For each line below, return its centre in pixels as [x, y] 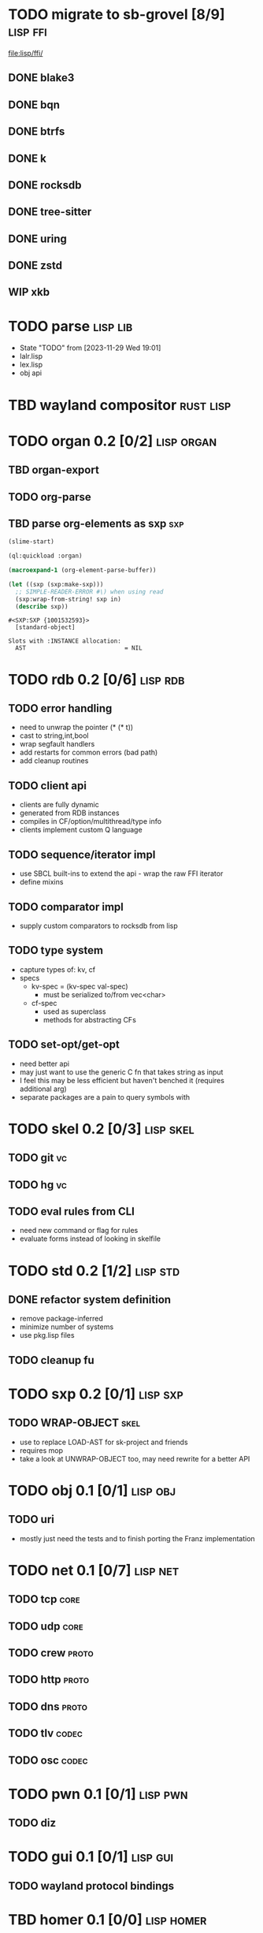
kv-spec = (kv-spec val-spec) [80, 986]
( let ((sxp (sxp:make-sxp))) [56, 584]
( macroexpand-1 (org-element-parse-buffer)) [82, 570]
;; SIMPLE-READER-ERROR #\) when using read [89, 592]
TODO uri [31, 1520]
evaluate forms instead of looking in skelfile [90, 1238]
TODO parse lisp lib [70, 326]
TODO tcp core [44, 1599]
